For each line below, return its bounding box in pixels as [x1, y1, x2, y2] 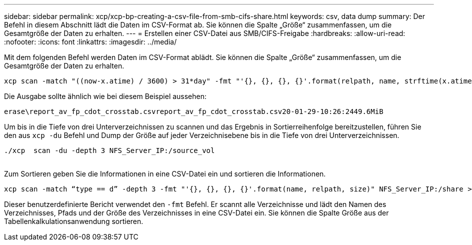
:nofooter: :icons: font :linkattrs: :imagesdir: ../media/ [4, 37, 177, 46]
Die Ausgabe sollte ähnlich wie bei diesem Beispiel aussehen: [4, 92, 207, 100]
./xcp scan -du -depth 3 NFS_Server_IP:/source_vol [4, 146, 215, 154]
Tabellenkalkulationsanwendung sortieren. [4, 217, 143, 225]
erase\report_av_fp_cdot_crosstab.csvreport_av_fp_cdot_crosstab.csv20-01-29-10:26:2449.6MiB [4, 107, 383, 115]
